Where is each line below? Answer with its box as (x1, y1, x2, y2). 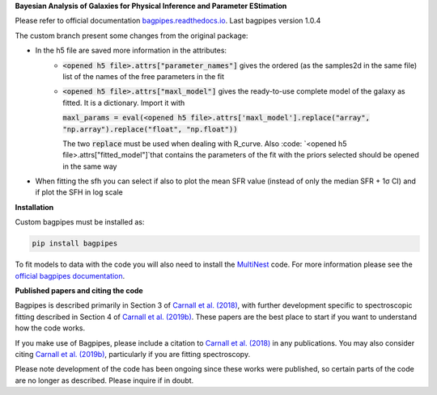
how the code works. (15, 323, 86, 333)
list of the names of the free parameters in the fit (62, 71, 225, 81)
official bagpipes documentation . (15, 271, 125, 280)
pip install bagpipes (32, 239, 118, 248)
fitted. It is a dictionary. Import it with (62, 98, 185, 107)
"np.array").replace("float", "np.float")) (62, 124, 238, 133)
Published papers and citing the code (15, 286, 143, 295)
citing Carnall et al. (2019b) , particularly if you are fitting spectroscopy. (15, 349, 251, 359)
